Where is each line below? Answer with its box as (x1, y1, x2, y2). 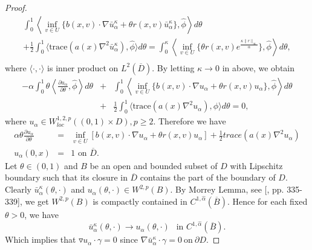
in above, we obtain (222, 61, 295, 74)
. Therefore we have (153, 115, 226, 127)
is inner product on (47, 61, 119, 74)
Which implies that (5, 233, 76, 246)
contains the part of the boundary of (140, 171, 276, 184)
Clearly (5, 183, 31, 196)
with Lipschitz (230, 159, 283, 171)
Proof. (5, 1, 27, 13)
